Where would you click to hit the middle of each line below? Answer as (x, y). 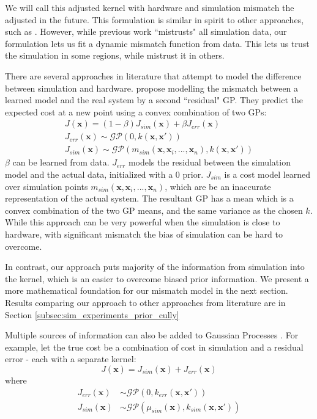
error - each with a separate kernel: (71, 359)
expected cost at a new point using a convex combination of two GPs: (136, 111)
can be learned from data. (61, 162)
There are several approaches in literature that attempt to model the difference (153, 75)
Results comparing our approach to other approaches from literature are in (145, 302)
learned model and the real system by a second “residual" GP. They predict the (154, 100)
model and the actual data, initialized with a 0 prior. (104, 174)
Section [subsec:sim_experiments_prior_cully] (92, 314)
